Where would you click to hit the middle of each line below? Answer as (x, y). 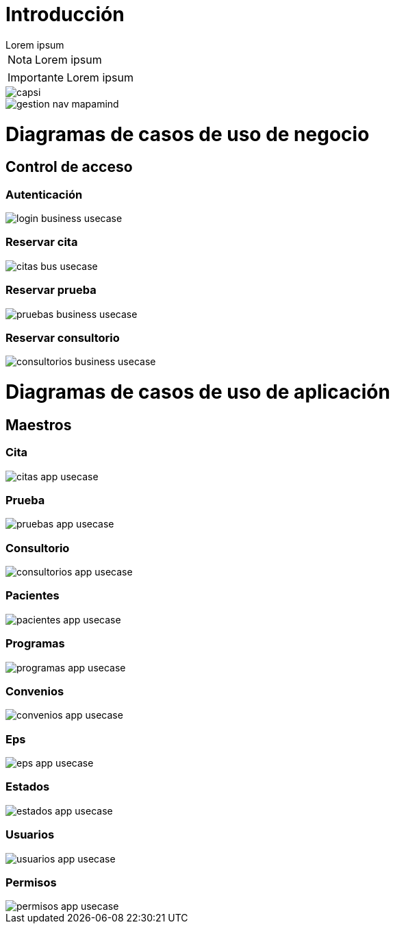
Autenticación (44, 194)
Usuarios (30, 835)
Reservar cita (42, 242)
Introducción (65, 14)
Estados (28, 787)
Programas (35, 644)
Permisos (31, 882)
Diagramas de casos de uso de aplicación (198, 392)
